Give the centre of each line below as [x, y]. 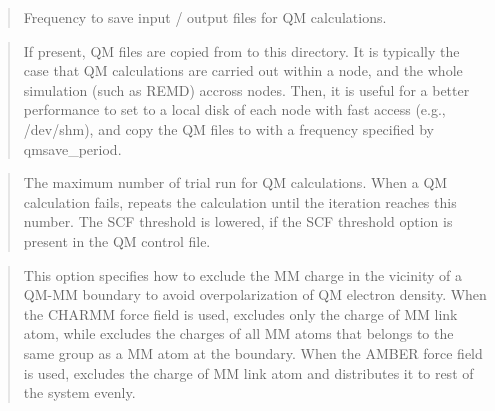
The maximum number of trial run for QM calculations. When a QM [235, 182]
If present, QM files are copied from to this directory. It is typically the [241, 50]
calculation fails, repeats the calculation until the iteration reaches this [240, 201]
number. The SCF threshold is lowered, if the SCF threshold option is [238, 221]
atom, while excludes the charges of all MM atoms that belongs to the [238, 333]
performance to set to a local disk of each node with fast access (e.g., [234, 109]
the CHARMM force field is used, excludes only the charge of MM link [240, 313]
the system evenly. [79, 392]
